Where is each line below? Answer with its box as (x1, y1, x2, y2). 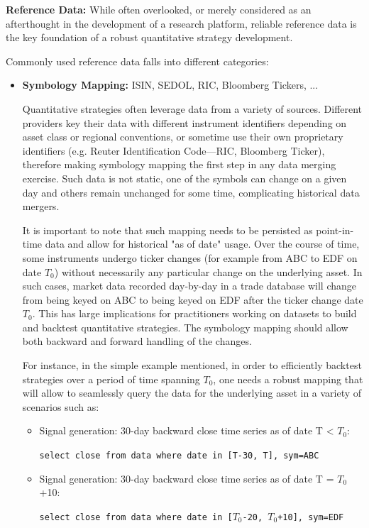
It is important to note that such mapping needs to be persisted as (22, 222, 313, 237)
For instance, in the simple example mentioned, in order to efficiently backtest (22, 358, 362, 373)
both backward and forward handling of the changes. (22, 334, 252, 348)
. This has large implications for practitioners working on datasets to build (32, 306, 357, 321)
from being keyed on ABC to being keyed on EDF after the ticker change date (22, 292, 363, 307)
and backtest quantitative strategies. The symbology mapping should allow (22, 319, 348, 334)
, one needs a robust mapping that (213, 371, 363, 386)
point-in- (316, 222, 354, 237)
